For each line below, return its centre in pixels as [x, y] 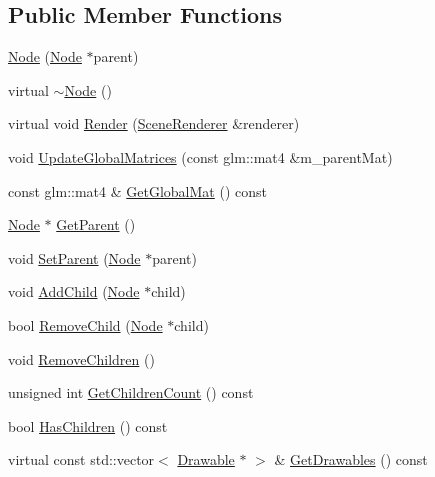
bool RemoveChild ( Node [85, 324]
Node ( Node [45, 56]
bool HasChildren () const [88, 425]
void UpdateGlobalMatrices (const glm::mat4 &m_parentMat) [200, 156]
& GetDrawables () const [351, 459]
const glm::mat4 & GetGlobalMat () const [137, 190]
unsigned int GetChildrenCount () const [131, 392]
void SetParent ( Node [74, 257]
